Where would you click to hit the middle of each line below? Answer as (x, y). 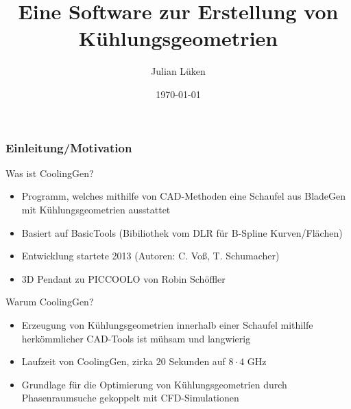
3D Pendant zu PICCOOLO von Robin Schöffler (123, 278)
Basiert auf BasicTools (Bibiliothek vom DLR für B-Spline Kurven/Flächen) (182, 232)
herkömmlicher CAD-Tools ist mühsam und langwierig (136, 338)
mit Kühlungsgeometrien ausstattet (96, 209)
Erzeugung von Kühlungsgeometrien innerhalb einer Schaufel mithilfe (167, 324)
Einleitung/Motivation (69, 147)
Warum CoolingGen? (50, 302)
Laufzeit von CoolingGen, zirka (87, 361)
